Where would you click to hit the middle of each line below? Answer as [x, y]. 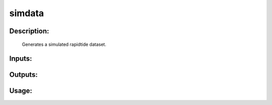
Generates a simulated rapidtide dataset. [64, 44]
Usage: [21, 91]
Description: [29, 31]
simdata [27, 13]
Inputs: [21, 59]
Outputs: [23, 75]
